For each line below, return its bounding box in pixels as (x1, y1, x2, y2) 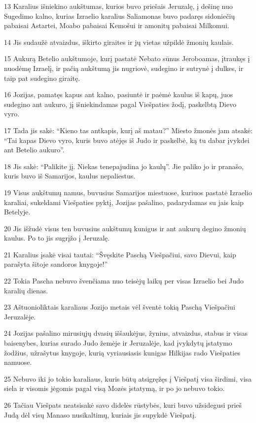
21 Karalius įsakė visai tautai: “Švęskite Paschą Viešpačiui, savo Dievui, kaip (4, 249, 236, 259)
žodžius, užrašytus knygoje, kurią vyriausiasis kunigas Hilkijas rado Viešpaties (4, 347, 240, 357)
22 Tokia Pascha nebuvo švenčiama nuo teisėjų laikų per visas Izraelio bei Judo (4, 276, 244, 286)
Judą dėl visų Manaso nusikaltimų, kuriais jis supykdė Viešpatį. (4, 409, 197, 420)
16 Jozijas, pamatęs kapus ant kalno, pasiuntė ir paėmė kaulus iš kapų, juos (4, 89, 233, 100)
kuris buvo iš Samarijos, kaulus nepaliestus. (4, 171, 136, 181)
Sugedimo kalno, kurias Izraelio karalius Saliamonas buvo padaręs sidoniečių (4, 10, 235, 21)
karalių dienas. (4, 285, 48, 295)
